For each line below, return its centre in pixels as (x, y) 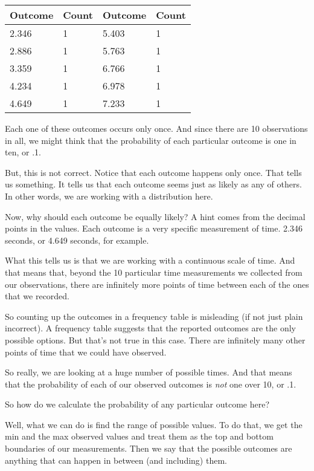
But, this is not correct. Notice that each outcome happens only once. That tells (153, 172)
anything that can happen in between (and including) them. (116, 460)
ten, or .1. (23, 152)
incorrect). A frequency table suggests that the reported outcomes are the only (150, 328)
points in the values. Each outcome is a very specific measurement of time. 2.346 (154, 228)
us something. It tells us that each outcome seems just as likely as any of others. (153, 184)
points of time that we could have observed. (86, 352)
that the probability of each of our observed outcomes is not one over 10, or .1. (151, 384)
